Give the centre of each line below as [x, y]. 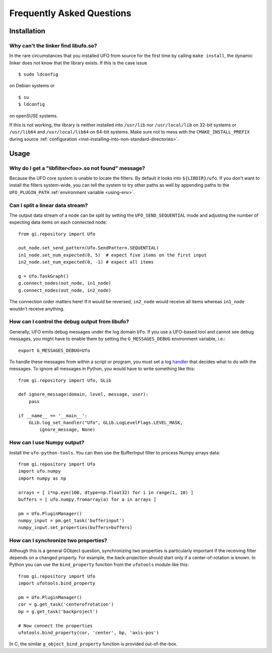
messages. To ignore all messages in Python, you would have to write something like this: [102, 369]
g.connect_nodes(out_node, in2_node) [65, 290]
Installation [27, 31]
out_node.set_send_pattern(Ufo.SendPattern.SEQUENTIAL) [89, 248]
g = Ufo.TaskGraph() [44, 276]
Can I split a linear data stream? [49, 205]
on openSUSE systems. [33, 115]
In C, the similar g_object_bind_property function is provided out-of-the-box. [93, 644]
